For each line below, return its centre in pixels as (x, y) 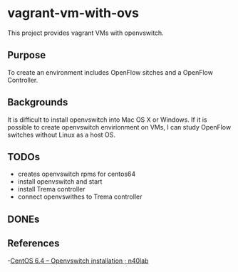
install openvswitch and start (60, 182)
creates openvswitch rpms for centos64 (77, 174)
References (33, 244)
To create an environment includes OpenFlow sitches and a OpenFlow (110, 72)
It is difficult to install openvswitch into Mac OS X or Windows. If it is (107, 120)
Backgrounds (38, 102)
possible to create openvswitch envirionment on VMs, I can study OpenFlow (119, 127)
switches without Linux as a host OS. (62, 135)
